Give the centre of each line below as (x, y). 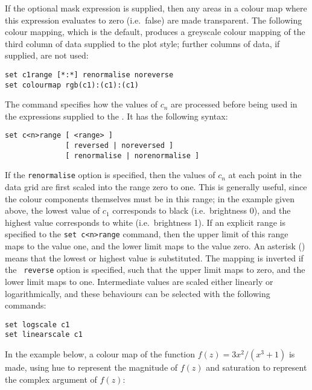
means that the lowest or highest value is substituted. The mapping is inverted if (154, 257)
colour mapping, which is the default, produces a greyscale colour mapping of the (155, 32)
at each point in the (265, 175)
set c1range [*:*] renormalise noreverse (89, 75)
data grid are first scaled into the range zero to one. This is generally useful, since (156, 187)
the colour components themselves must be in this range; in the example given (150, 198)
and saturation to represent (256, 367)
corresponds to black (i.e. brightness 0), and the (202, 210)
